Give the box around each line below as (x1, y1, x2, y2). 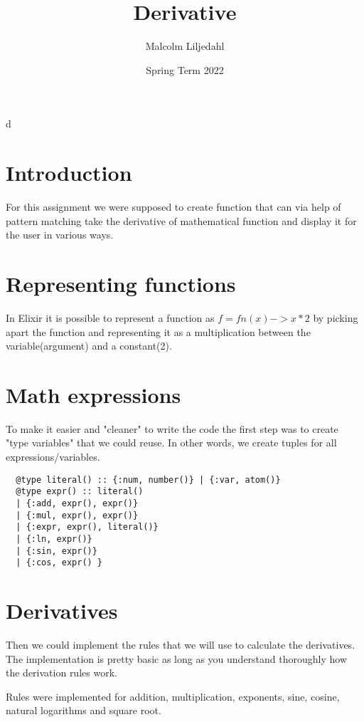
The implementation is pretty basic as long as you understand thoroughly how (6, 651, 348, 666)
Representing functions (6, 269, 236, 298)
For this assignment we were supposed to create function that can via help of (6, 199, 341, 214)
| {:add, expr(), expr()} (16, 498, 139, 508)
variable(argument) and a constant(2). (6, 338, 172, 353)
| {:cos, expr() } (16, 558, 103, 568)
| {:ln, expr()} (16, 533, 92, 544)
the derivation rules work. (6, 665, 117, 680)
